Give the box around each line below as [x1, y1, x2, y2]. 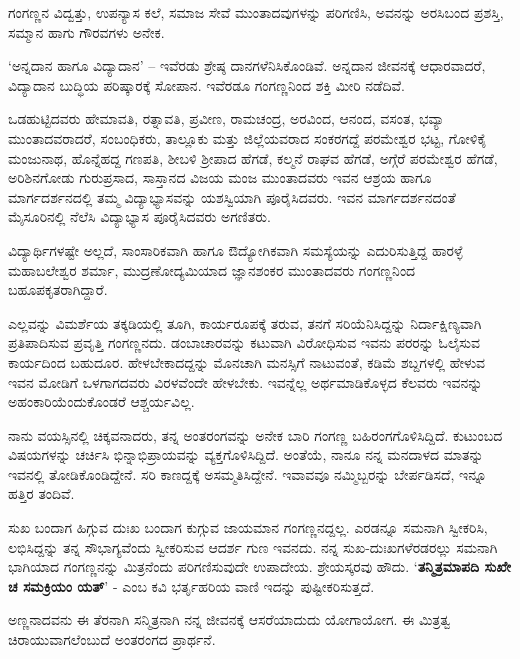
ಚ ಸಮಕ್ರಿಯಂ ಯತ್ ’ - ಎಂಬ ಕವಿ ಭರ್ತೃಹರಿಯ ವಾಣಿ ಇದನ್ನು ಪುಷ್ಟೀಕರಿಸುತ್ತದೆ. [8, 575, 375, 596]
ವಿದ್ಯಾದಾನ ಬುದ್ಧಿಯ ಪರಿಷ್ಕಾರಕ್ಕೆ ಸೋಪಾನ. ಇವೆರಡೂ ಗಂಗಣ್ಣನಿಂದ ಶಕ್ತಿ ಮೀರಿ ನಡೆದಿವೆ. [8, 74, 406, 95]
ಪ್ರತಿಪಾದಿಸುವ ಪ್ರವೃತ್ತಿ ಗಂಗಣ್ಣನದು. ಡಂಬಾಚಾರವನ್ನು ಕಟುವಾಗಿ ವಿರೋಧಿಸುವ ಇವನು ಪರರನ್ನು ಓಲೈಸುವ [8, 332, 480, 353]
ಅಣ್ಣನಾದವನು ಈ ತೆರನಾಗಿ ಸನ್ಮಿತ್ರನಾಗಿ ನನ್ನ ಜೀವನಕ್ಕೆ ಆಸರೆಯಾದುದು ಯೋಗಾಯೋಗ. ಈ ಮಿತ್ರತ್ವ [8, 609, 451, 630]
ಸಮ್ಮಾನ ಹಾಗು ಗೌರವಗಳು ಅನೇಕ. [8, 21, 165, 42]
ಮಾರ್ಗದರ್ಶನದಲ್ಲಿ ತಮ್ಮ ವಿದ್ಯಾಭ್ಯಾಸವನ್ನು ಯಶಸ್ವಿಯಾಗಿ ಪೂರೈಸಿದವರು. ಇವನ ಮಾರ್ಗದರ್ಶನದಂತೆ [8, 186, 456, 207]
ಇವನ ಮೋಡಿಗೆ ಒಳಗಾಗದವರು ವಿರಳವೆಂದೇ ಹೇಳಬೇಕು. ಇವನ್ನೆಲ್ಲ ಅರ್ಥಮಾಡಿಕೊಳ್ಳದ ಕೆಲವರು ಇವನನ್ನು [8, 371, 483, 392]
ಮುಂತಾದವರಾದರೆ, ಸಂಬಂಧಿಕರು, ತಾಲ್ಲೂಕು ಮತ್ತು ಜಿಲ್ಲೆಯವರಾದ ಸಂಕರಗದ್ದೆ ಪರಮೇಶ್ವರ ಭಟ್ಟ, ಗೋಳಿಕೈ [8, 127, 487, 148]
